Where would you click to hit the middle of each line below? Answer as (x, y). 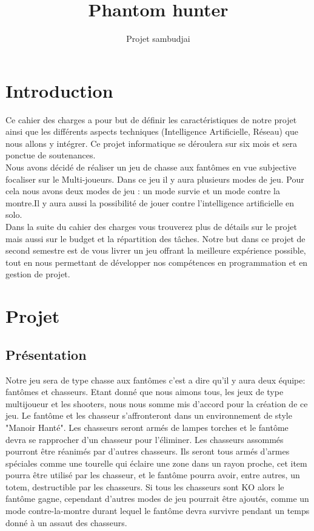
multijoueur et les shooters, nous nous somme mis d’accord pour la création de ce (157, 403)
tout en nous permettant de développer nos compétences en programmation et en (157, 262)
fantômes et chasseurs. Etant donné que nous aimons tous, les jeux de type (145, 392)
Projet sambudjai (158, 39)
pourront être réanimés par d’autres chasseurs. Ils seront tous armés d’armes (148, 451)
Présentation (46, 354)
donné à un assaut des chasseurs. (66, 522)
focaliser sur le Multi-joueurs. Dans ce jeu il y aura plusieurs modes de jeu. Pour (155, 179)
